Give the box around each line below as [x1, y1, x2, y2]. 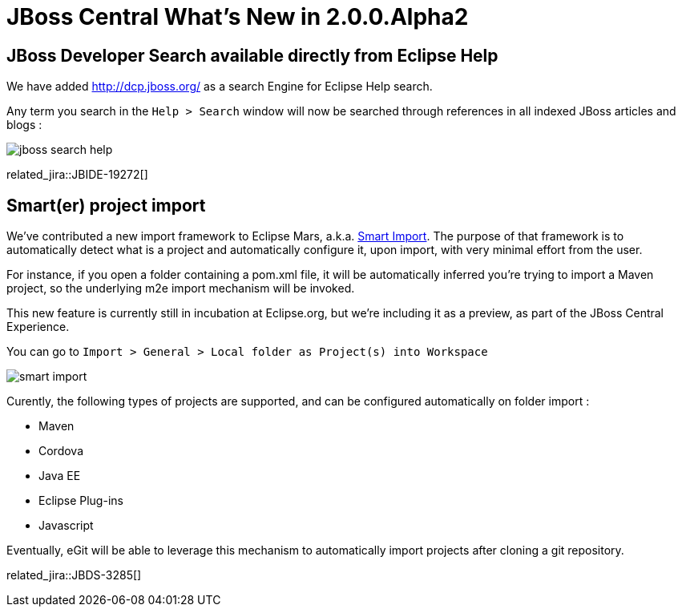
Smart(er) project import [6, 195, 206, 216]
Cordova [38, 444, 84, 458]
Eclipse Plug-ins [38, 494, 123, 508]
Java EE [38, 469, 81, 483]
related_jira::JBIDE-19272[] [6, 167, 148, 182]
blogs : [6, 118, 42, 132]
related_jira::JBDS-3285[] [6, 568, 142, 583]
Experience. [6, 320, 70, 334]
